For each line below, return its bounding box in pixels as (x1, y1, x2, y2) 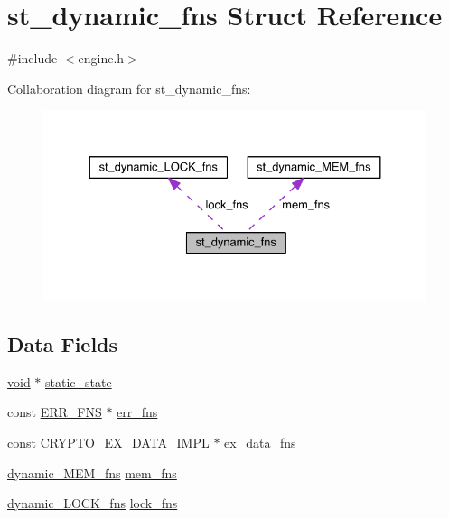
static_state (45, 372, 112, 391)
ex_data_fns (224, 433, 296, 452)
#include (7, 49, 58, 68)
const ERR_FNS (7, 402, 102, 421)
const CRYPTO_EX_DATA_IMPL (7, 433, 210, 452)
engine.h (78, 49, 125, 68)
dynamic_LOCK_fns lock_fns (7, 494, 178, 513)
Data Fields (7, 330, 118, 358)
